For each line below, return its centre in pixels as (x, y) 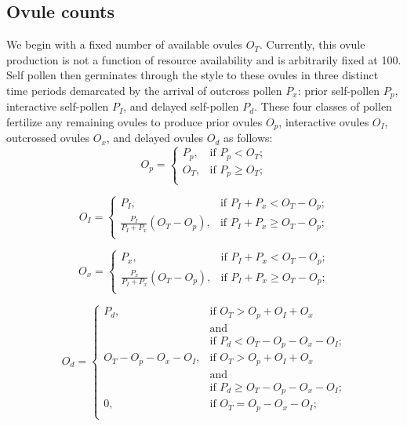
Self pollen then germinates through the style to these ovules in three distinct (193, 75)
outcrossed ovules (48, 138)
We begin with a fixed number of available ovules (125, 44)
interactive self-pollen (58, 106)
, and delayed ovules (155, 138)
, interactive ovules (324, 122)
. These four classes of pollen (323, 106)
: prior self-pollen (339, 90)
